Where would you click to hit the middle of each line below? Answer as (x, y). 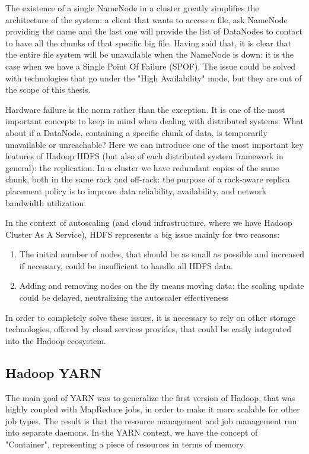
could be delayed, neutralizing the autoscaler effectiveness (124, 297)
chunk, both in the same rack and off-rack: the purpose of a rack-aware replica (148, 179)
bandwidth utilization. (46, 202)
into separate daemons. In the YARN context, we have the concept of (132, 432)
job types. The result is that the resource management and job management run (151, 420)
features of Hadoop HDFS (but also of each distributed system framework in (144, 156)
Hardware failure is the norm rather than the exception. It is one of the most (145, 109)
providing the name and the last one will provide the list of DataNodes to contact (154, 31)
